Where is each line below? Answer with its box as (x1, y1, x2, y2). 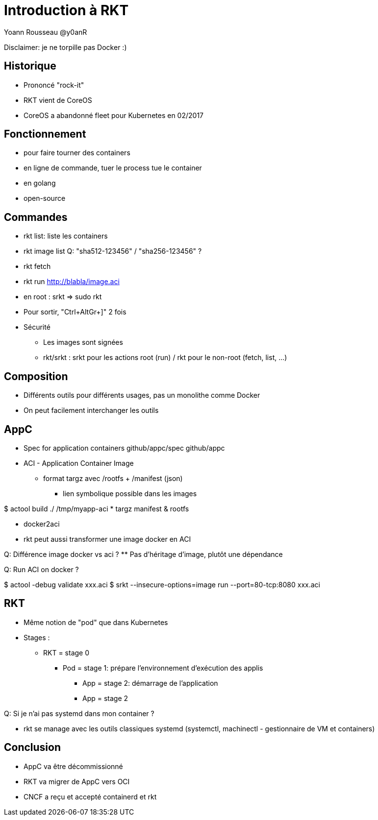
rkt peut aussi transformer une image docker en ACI (24, 534, 191, 543)
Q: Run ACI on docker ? (4, 565, 79, 574)
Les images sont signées (43, 338, 123, 347)
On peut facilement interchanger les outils (24, 406, 159, 415)
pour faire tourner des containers (24, 148, 130, 157)
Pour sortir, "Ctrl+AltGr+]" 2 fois (24, 308, 126, 316)
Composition (4, 370, 68, 383)
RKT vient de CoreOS (24, 96, 92, 104)
